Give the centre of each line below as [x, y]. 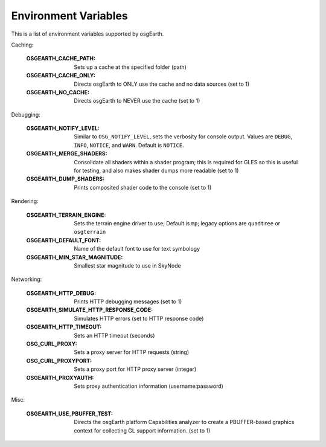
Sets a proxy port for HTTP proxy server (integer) [135, 369]
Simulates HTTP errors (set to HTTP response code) [139, 318]
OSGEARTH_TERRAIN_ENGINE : [66, 215]
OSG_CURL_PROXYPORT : [59, 361]
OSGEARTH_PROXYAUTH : [60, 378]
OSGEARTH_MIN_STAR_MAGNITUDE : [75, 257]
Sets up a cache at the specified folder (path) [130, 67]
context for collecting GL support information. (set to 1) [142, 430]
